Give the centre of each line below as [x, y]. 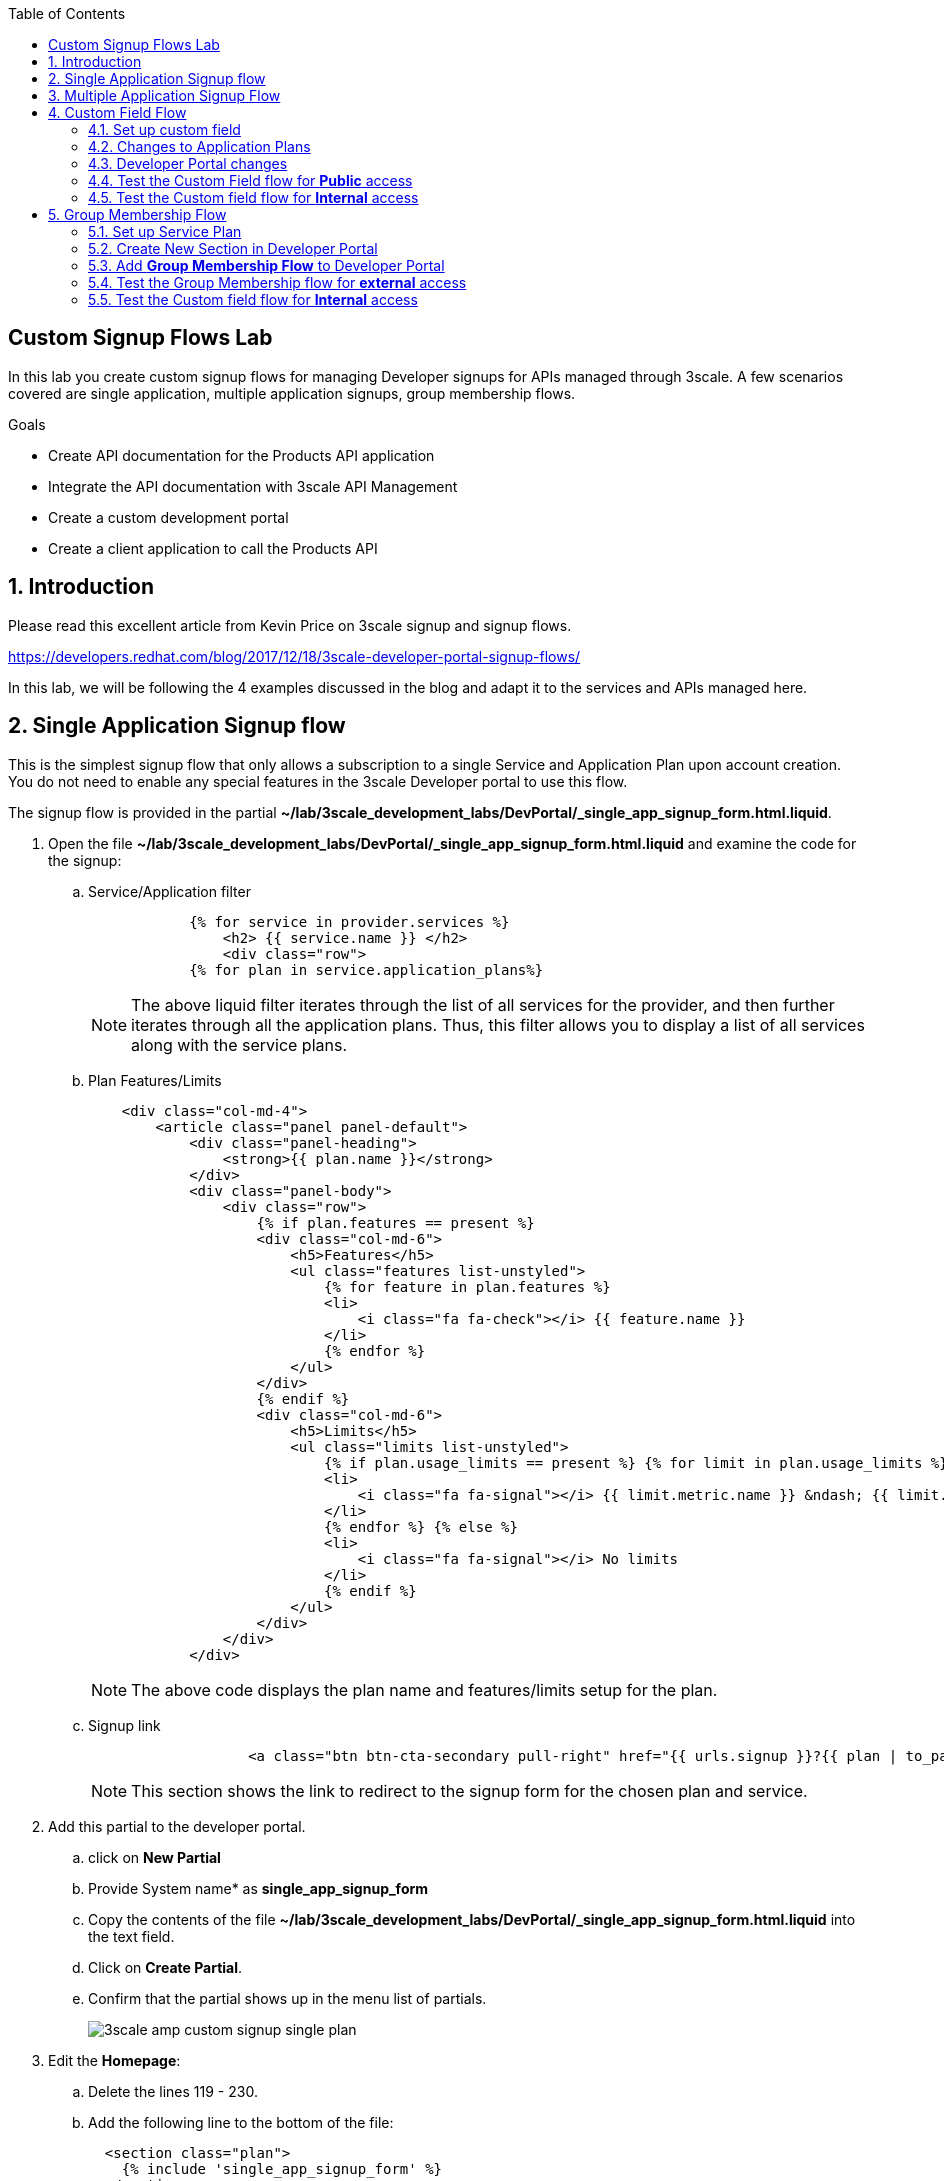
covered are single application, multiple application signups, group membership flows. [292, 393]
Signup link [124, 1725]
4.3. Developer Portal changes [188, 163]
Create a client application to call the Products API [213, 548]
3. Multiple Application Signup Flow [164, 95]
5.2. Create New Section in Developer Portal [233, 248]
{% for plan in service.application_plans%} [366, 969]
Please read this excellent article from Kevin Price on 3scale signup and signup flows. [290, 625]
